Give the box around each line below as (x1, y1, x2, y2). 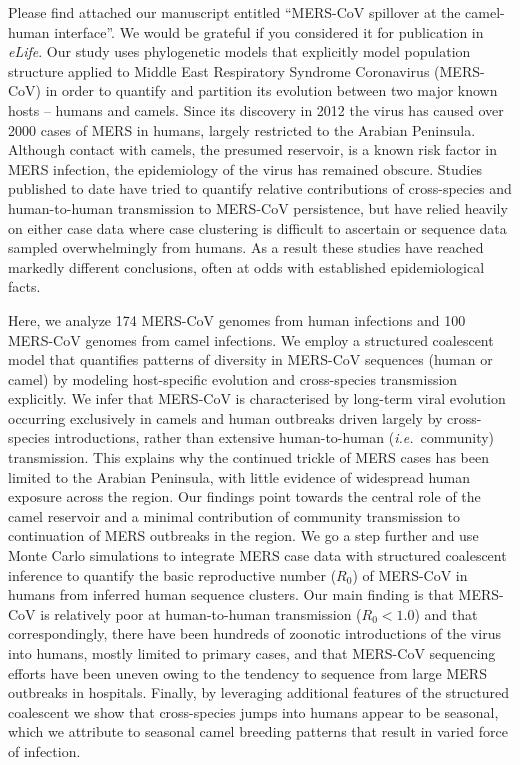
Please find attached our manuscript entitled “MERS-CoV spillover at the (8, 2, 461, 22)
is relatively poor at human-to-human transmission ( (40, 603, 362, 624)
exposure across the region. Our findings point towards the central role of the (8, 486, 481, 507)
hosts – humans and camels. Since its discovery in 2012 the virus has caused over (8, 99, 504, 120)
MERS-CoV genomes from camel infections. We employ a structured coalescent (8, 329, 494, 350)
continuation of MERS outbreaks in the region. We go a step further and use (8, 525, 479, 546)
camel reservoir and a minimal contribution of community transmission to (8, 505, 461, 526)
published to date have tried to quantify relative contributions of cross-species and (8, 178, 512, 199)
